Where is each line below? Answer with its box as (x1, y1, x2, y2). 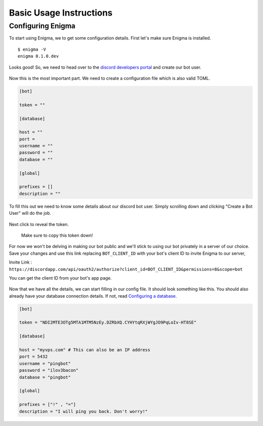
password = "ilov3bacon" (19, 367, 79, 373)
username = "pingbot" (19, 361, 71, 366)
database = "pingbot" (19, 374, 71, 380)
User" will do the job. (9, 210, 51, 216)
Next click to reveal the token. (9, 221, 69, 227)
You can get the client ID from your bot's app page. (9, 275, 112, 281)
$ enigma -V (18, 46, 46, 52)
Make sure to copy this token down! (21, 232, 93, 238)
